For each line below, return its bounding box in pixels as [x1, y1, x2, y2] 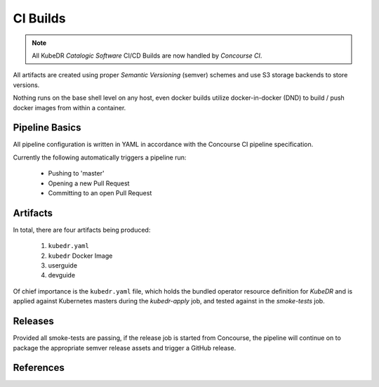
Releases [13, 315, 54, 327]
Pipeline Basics [13, 122, 81, 133]
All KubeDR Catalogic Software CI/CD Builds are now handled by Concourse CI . [32, 51, 262, 60]
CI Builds [13, 11, 66, 26]
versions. [13, 81, 40, 89]
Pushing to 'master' [48, 169, 105, 178]
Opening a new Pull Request [48, 179, 130, 188]
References [13, 362, 65, 374]
